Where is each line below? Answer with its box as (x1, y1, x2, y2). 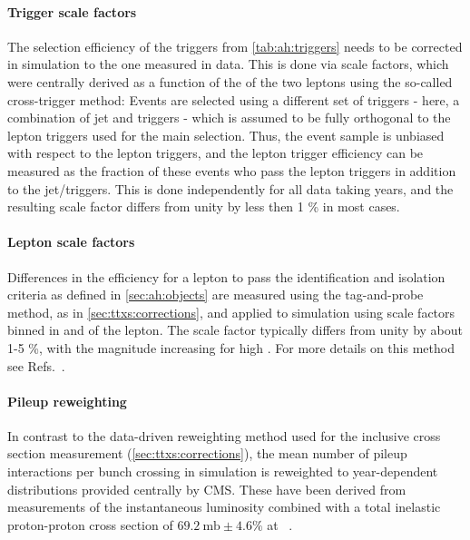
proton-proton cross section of (7, 515, 173, 534)
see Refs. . (7, 356, 65, 375)
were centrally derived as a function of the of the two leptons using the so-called (7, 72, 453, 91)
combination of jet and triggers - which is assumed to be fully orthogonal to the (7, 108, 451, 127)
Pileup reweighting (7, 391, 127, 410)
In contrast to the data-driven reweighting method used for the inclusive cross (7, 426, 441, 445)
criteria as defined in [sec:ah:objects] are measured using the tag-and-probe (7, 285, 424, 304)
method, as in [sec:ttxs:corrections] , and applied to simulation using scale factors (7, 302, 455, 321)
